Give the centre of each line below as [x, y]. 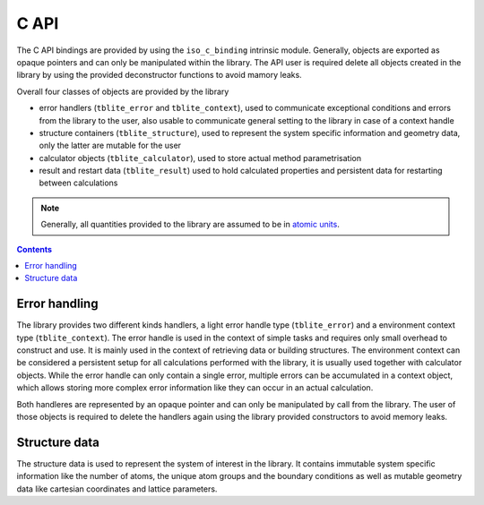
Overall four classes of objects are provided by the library [123, 91]
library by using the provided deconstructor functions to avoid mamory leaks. [159, 75]
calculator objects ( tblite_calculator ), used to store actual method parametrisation [200, 158]
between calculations [78, 183]
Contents [35, 249]
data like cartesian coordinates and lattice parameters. [117, 489]
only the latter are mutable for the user [110, 146]
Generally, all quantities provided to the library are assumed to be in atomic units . [190, 225]
